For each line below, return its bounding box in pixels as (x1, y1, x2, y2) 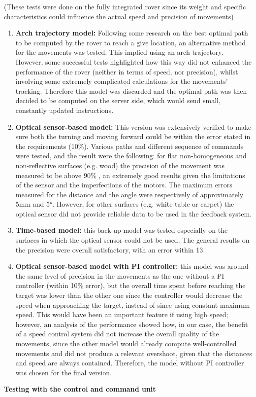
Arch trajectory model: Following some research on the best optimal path (15, 28, 248, 38)
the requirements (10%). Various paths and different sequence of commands (15, 141, 244, 151)
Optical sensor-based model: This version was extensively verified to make (15, 121, 252, 132)
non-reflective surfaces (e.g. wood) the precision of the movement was (15, 160, 225, 170)
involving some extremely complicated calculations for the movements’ (15, 76, 228, 86)
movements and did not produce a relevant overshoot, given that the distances (15, 348, 252, 358)
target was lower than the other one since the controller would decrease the (15, 290, 243, 300)
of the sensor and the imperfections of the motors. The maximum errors (15, 180, 232, 190)
